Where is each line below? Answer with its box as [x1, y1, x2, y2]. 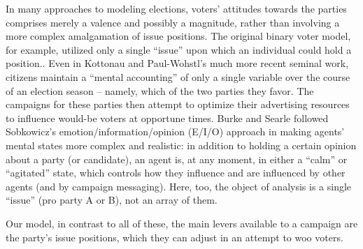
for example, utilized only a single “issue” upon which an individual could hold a [6, 42, 352, 56]
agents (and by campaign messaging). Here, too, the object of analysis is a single [6, 179, 352, 193]
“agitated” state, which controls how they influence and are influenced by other [6, 165, 346, 180]
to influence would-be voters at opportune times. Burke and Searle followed [6, 110, 329, 125]
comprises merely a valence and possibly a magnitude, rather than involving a [6, 15, 340, 29]
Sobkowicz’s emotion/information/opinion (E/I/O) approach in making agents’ [6, 124, 345, 139]
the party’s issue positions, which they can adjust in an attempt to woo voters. [6, 229, 343, 244]
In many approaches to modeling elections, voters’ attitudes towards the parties [6, 1, 347, 15]
